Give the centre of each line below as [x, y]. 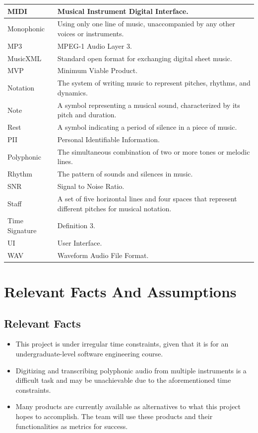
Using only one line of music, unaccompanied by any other [146, 24]
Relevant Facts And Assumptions [120, 291]
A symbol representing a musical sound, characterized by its [149, 105]
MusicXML [25, 58]
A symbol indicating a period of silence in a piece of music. [147, 127]
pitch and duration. [87, 115]
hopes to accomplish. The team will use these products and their [114, 416]
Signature [22, 230]
